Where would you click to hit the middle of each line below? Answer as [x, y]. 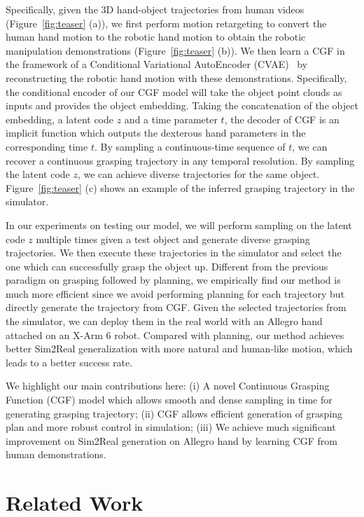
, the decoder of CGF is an [282, 119]
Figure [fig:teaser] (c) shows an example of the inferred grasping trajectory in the [180, 187]
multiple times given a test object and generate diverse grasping [173, 239]
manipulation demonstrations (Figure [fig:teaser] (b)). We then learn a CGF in [175, 50]
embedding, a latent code [59, 119]
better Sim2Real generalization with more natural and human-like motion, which [179, 349]
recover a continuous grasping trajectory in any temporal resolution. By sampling [180, 160]
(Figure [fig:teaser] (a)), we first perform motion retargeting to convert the [166, 23]
